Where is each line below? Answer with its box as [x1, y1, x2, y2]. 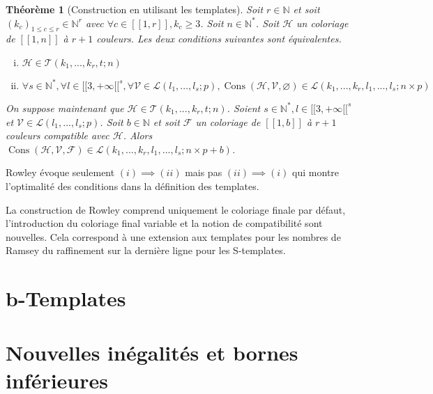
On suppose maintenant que [6, 100, 124, 115]
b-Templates [6, 284, 126, 313]
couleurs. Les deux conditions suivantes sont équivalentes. [96, 31, 342, 46]
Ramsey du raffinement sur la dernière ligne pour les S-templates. [6, 243, 286, 258]
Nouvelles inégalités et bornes [6, 338, 298, 367]
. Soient [227, 100, 261, 115]
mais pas [185, 165, 222, 180]
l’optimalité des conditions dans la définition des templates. [6, 178, 259, 193]
